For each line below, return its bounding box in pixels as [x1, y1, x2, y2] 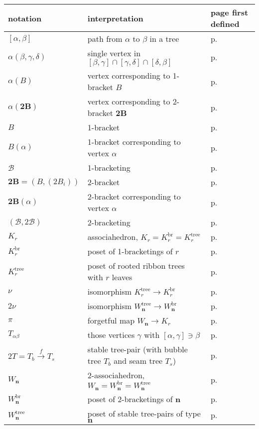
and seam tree [114, 355, 163, 366]
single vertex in [87, 47, 141, 59]
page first [210, 6, 249, 18]
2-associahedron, [87, 369, 145, 381]
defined [210, 18, 240, 29]
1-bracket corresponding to [87, 136, 181, 147]
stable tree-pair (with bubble [87, 343, 188, 355]
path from [87, 33, 123, 44]
